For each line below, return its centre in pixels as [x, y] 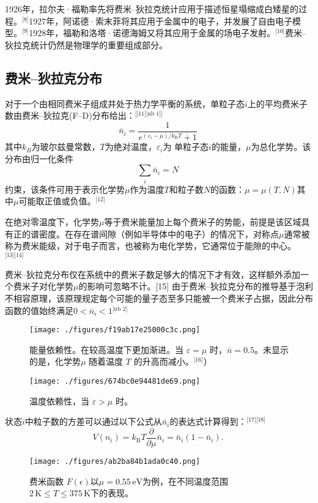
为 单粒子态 [186, 147]
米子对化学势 [47, 286]
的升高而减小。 [164, 361]
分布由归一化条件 [39, 158]
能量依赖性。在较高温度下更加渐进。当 [106, 349]
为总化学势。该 [281, 147]
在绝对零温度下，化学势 [52, 221]
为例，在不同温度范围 [185, 481]
